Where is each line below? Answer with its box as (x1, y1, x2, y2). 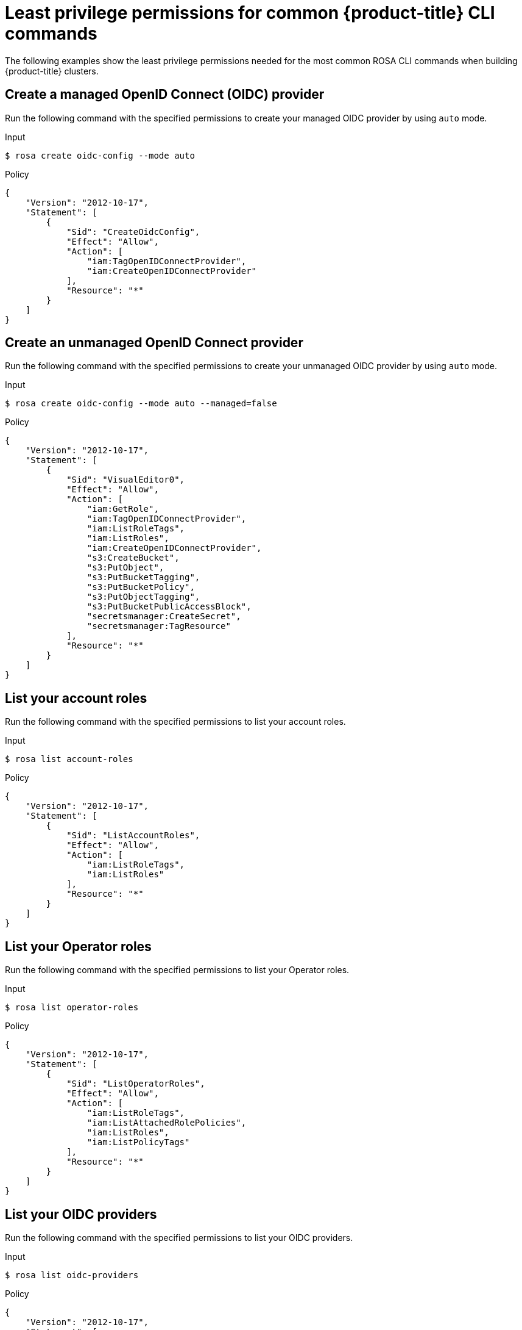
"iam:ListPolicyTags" (86, 1137, 190, 1148)
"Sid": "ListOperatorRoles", (66, 1079, 205, 1089)
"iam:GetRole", (86, 504, 159, 514)
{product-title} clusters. (5, 65, 99, 76)
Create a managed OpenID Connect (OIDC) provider (5, 87, 325, 102)
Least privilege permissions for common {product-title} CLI (5, 2, 495, 23)
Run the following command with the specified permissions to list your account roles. (5, 716, 346, 727)
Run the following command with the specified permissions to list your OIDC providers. (5, 1232, 353, 1243)
